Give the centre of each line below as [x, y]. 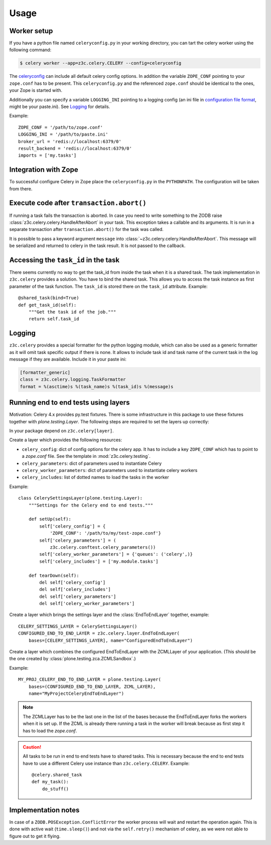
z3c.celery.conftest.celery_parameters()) [103, 547]
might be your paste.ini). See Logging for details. [60, 106]
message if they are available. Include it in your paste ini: [68, 359]
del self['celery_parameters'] [78, 596]
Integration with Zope [44, 170]
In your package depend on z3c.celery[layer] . [61, 431]
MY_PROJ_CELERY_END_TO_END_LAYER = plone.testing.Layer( [90, 680]
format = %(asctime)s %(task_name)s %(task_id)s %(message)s [97, 386]
